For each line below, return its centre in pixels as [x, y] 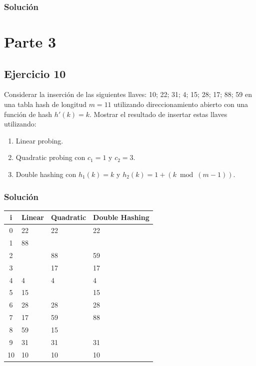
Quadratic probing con [50, 157]
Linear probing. [39, 140]
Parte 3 [30, 42]
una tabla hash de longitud [45, 104]
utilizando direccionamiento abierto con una [181, 104]
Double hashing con [46, 174]
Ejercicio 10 [35, 73]
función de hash [28, 114]
